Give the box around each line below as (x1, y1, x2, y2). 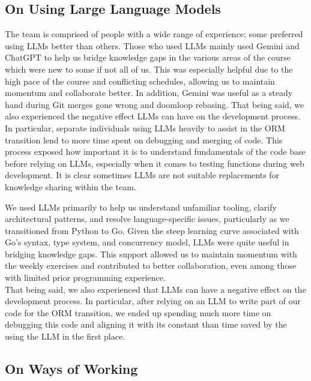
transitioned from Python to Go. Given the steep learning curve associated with (5, 224, 299, 236)
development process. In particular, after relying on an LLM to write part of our (5, 295, 301, 307)
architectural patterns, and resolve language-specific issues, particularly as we (5, 212, 289, 225)
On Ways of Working (5, 359, 138, 378)
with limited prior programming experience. (5, 271, 166, 284)
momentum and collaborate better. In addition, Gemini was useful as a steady (5, 86, 293, 99)
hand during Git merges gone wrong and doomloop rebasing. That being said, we (5, 98, 304, 110)
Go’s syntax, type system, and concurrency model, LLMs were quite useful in (5, 236, 289, 248)
